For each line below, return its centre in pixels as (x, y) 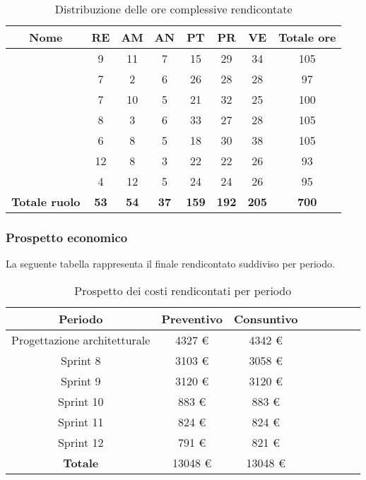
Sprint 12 (81, 442)
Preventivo (192, 318)
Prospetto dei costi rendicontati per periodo (183, 290)
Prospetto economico (67, 237)
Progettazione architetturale (81, 340)
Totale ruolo (46, 202)
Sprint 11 (81, 421)
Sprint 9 (81, 380)
